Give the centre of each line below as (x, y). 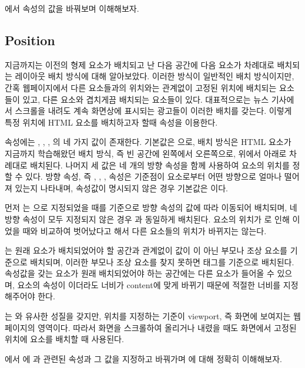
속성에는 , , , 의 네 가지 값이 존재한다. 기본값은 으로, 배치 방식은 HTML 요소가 (148, 142)
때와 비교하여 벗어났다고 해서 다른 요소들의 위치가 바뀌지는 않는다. (145, 230)
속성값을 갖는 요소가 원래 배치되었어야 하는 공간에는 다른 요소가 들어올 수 (140, 273)
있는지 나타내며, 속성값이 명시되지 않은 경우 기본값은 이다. (121, 188)
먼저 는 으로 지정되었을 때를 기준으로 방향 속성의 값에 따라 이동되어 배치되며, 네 (151, 207)
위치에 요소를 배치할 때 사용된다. (64, 339)
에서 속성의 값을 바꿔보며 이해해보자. (72, 8)
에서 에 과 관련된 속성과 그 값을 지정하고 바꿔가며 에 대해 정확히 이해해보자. (143, 358)
